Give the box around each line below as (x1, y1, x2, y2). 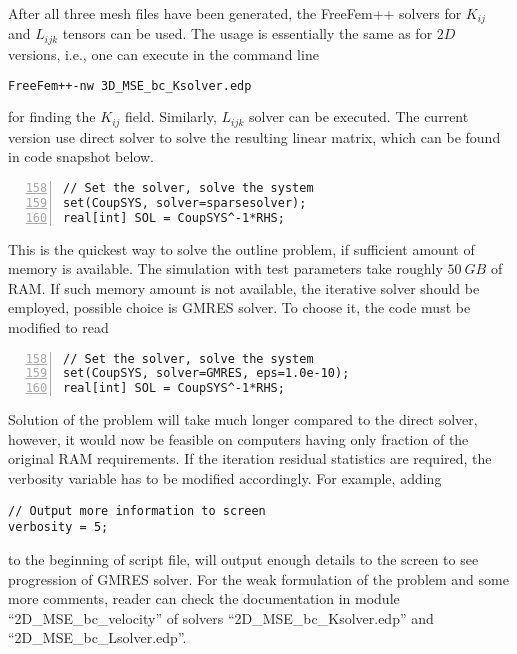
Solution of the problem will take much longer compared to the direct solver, (8, 409, 478, 430)
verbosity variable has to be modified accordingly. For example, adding (8, 468, 442, 489)
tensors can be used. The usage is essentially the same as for (62, 23, 433, 44)
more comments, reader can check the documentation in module (8, 588, 400, 609)
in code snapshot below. (8, 146, 154, 167)
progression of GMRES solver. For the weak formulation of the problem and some (8, 568, 509, 589)
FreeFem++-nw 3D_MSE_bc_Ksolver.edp (8, 78, 252, 93)
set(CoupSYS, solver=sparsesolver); (63, 195, 307, 210)
